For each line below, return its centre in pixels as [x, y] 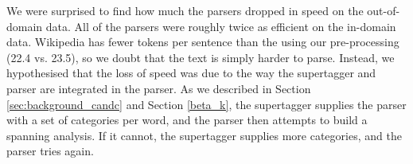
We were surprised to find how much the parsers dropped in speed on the [185, 10]
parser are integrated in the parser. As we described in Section [159, 88]
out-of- [384, 10]
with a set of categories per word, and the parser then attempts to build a [187, 120]
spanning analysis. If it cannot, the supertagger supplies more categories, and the [204, 135]
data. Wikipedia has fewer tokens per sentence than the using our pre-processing [203, 42]
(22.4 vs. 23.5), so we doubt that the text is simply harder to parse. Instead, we [201, 57]
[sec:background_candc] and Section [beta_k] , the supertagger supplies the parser [206, 104]
